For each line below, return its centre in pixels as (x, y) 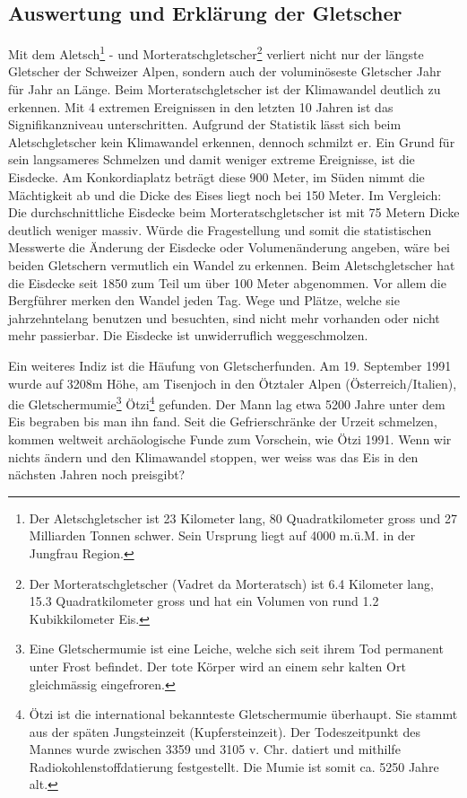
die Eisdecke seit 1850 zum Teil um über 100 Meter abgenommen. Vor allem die (227, 282)
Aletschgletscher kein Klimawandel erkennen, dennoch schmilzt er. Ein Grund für (232, 141)
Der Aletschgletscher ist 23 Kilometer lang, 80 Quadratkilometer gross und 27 (243, 517)
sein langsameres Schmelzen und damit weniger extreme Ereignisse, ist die (212, 159)
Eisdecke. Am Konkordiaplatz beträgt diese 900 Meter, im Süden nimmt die (216, 177)
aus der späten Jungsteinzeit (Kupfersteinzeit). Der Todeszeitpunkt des (225, 731)
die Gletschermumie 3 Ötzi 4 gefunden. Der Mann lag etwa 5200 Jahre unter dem (227, 403)
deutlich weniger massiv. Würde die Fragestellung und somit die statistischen (220, 229)
